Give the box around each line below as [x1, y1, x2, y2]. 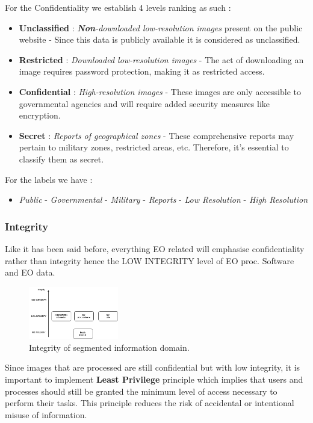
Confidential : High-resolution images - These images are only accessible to [19, 85, 301, 97]
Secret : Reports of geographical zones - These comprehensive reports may [19, 129, 294, 141]
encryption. [19, 109, 61, 122]
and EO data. [5, 266, 55, 279]
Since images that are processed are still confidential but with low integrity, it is [5, 361, 300, 374]
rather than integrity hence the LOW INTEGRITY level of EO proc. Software [5, 254, 294, 267]
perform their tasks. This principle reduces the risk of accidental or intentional [5, 397, 294, 409]
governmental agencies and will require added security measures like [19, 97, 270, 110]
